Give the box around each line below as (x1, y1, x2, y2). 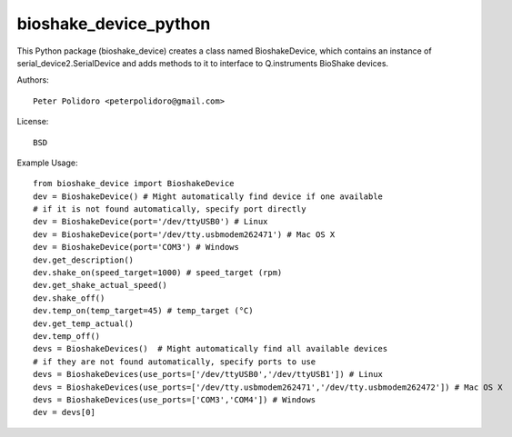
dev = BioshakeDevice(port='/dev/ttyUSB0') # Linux (33, 216, 268, 227)
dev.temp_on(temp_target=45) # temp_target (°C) (33, 305, 254, 316)
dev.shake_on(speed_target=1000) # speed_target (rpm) (33, 268, 283, 278)
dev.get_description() (33, 254, 135, 265)
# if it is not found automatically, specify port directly (33, 204, 306, 214)
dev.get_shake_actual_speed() (33, 280, 168, 291)
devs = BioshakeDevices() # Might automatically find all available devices (33, 343, 388, 354)
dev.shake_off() (33, 293, 105, 303)
